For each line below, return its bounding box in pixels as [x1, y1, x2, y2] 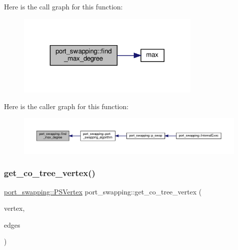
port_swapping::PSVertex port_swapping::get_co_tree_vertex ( [4, 186, 202, 196]
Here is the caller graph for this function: [4, 101, 129, 111]
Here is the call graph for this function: [4, 1, 123, 11]
